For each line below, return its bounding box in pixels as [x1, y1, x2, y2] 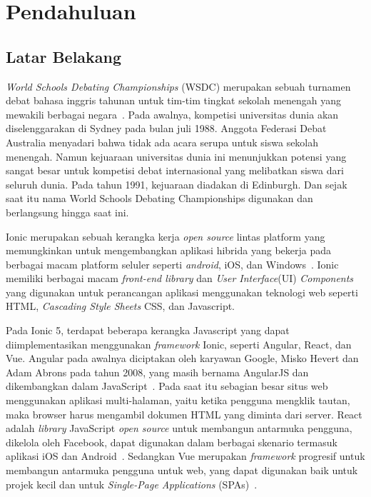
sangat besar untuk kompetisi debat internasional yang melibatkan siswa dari [6, 163, 344, 178]
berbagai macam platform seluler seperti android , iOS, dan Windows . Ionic [6, 256, 339, 271]
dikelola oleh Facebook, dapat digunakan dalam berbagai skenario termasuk [6, 434, 337, 449]
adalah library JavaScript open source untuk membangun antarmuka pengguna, [6, 421, 352, 436]
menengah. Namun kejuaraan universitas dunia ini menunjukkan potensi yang [6, 149, 347, 164]
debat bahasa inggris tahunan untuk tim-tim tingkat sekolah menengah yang [6, 93, 342, 108]
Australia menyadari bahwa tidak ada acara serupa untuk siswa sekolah [6, 134, 319, 149]
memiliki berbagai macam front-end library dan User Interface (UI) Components [6, 271, 354, 286]
